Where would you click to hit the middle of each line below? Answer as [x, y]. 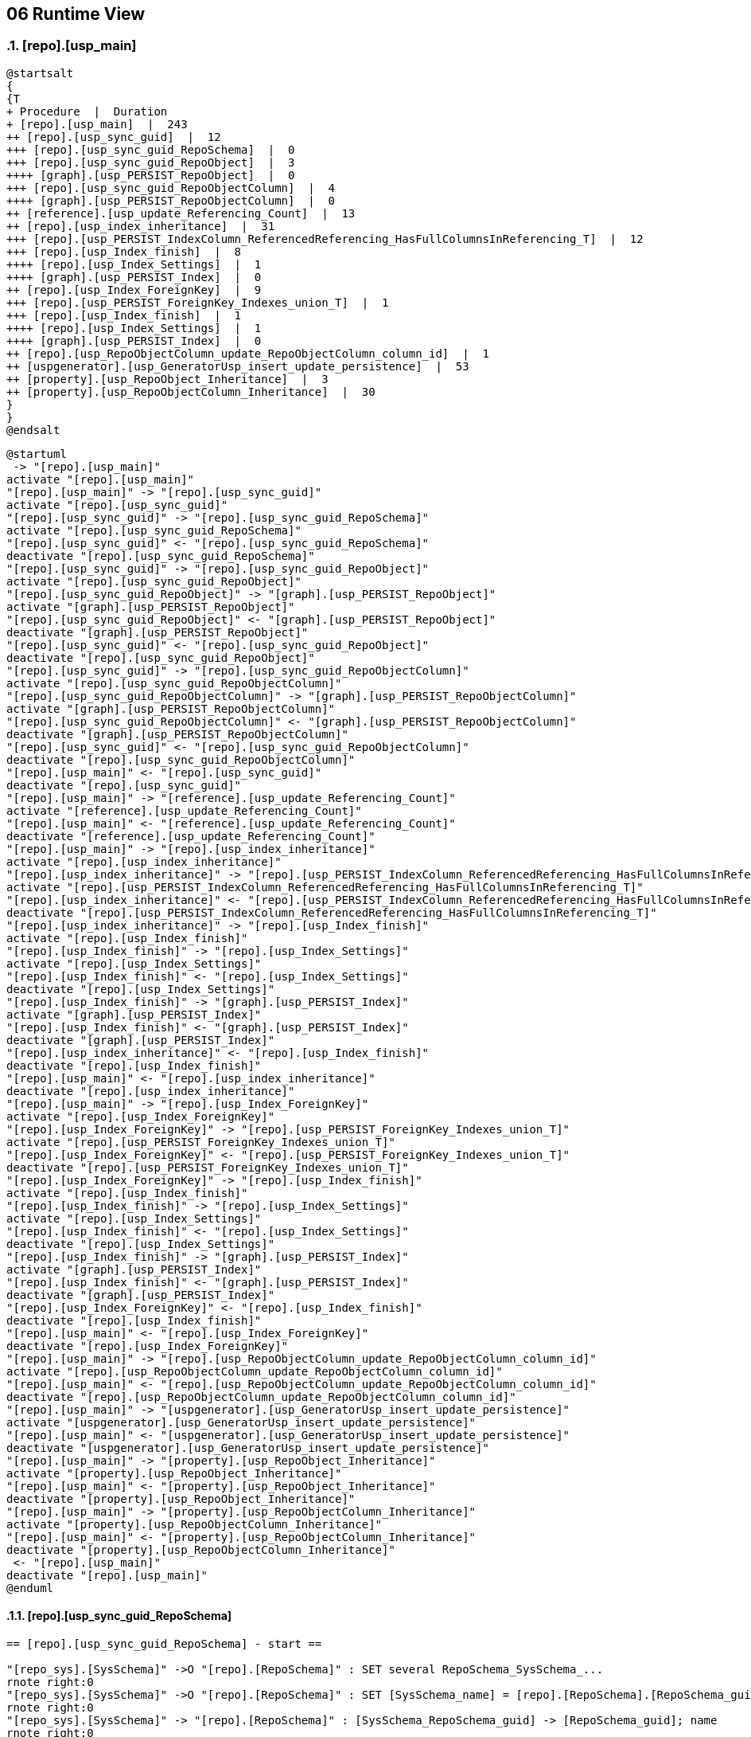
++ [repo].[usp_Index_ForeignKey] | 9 [134, 289]
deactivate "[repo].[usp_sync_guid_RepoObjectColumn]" [181, 759]
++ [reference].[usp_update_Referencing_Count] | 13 [181, 213]
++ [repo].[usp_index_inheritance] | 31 [141, 226]
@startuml [37, 454]
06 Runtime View [76, 14]
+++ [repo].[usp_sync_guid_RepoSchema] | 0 [151, 149]
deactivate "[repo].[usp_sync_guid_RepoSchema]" [161, 556]
